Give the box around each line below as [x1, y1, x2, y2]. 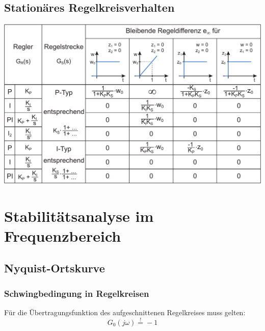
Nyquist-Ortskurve [4, 260, 105, 276]
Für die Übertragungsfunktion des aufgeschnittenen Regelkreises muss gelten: [4, 307, 246, 317]
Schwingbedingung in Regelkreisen [4, 287, 149, 299]
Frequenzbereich [4, 225, 121, 246]
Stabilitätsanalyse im [4, 205, 154, 226]
